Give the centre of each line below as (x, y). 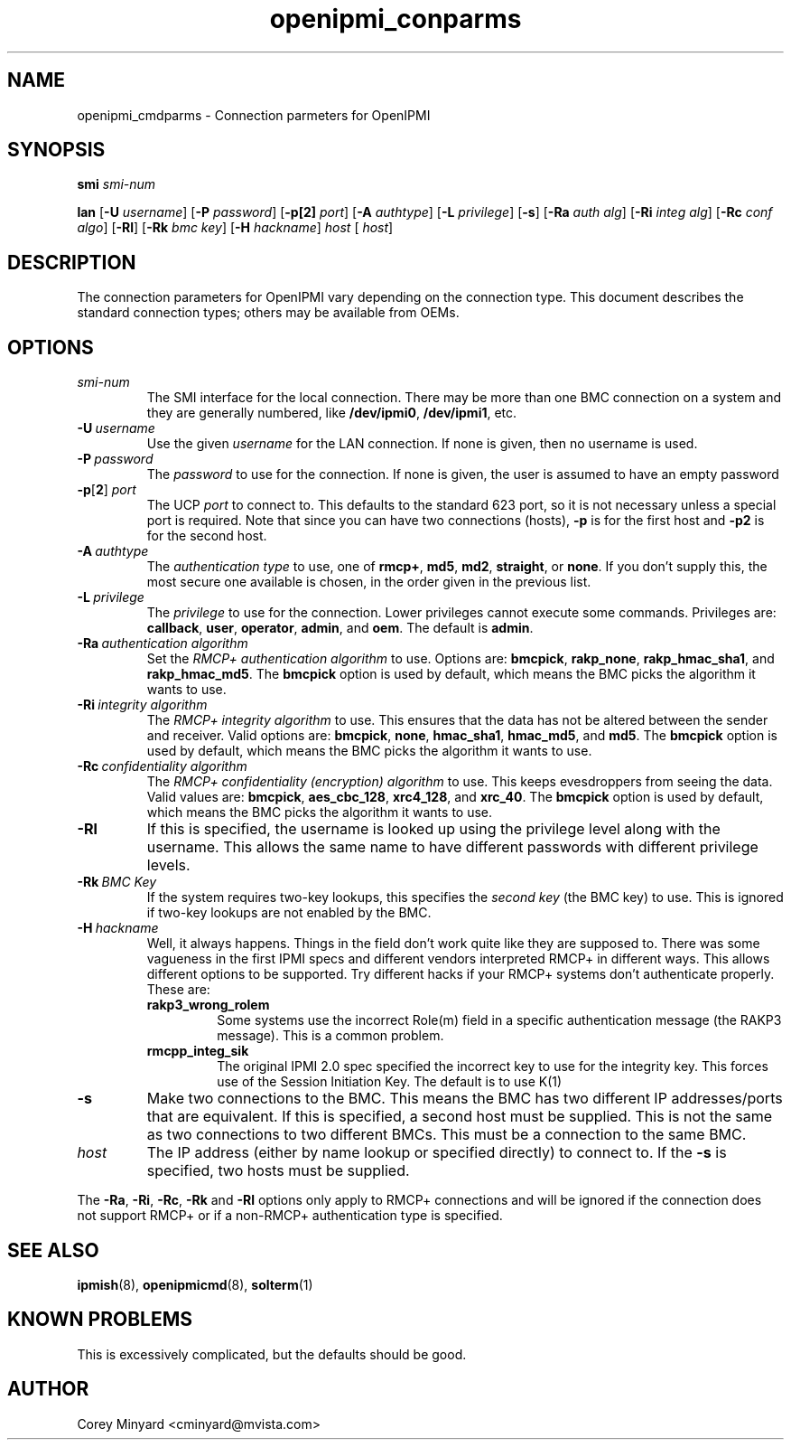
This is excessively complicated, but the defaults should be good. (272, 1354)
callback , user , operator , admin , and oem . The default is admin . (340, 628)
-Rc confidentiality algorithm (162, 766)
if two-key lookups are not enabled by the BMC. (289, 913)
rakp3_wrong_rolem (208, 1005)
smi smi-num (116, 184)
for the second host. (207, 536)
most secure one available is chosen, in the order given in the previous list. (369, 582)
